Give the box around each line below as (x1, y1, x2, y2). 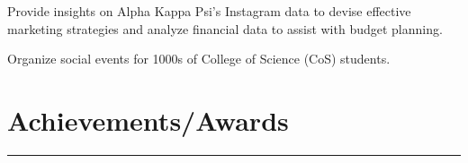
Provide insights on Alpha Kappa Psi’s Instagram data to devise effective (7, 2, 411, 20)
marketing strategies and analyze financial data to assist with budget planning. (7, 19, 443, 38)
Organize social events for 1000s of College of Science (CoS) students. (7, 49, 391, 68)
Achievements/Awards (7, 101, 289, 138)
